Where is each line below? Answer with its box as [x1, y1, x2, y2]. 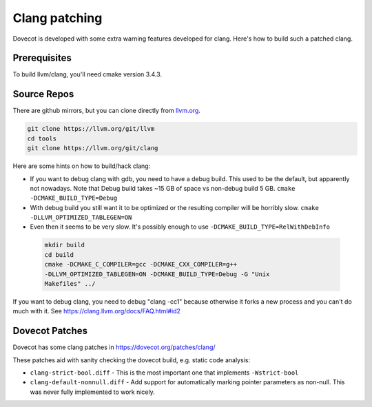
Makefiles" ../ [44, 280, 96, 287]
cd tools [27, 134, 57, 143]
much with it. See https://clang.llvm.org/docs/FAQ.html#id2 [12, 307, 180, 315]
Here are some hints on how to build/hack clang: [12, 162, 151, 170]
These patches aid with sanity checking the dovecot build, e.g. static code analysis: [12, 355, 251, 364]
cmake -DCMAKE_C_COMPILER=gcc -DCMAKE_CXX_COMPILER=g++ [44, 260, 238, 269]
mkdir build [44, 241, 85, 249]
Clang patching [12, 10, 103, 25]
